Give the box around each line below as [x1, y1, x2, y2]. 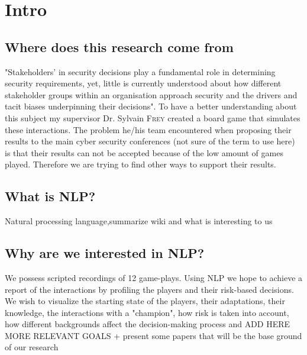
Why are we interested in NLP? [5, 244, 205, 262]
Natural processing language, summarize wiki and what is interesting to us [5, 215, 273, 227]
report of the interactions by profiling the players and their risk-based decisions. [5, 283, 294, 295]
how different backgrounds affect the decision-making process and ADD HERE [5, 318, 290, 330]
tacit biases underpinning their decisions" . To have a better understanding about [5, 100, 297, 112]
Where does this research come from [5, 37, 234, 56]
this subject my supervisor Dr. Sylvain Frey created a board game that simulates [5, 111, 300, 124]
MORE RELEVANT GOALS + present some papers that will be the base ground [5, 329, 302, 341]
